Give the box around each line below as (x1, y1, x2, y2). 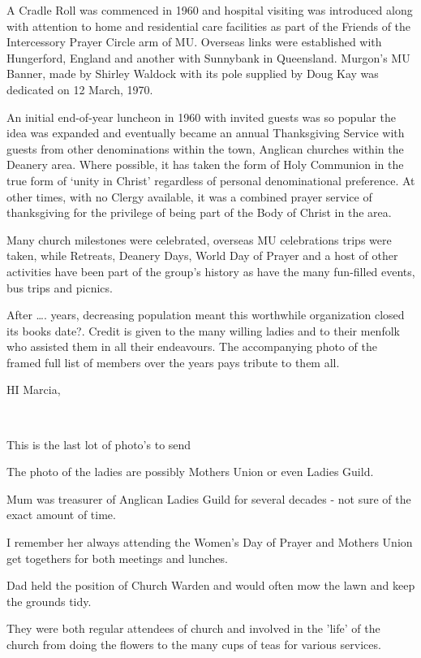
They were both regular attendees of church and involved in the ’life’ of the (6, 620, 380, 637)
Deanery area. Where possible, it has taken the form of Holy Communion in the (6, 156, 404, 173)
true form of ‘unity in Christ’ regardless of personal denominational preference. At (6, 171, 415, 188)
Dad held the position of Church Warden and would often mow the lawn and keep (6, 577, 415, 594)
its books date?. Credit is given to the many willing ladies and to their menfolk (6, 322, 400, 339)
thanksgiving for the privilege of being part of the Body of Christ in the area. (6, 204, 392, 221)
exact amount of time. (6, 506, 116, 523)
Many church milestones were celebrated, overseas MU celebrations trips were (6, 231, 392, 248)
